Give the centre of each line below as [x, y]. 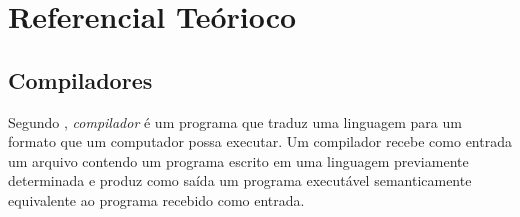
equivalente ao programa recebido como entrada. [156, 199]
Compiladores [80, 79]
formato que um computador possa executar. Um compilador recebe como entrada [260, 141]
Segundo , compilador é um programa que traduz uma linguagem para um [235, 121]
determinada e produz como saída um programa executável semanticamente [240, 180]
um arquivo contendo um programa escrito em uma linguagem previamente [238, 160]
